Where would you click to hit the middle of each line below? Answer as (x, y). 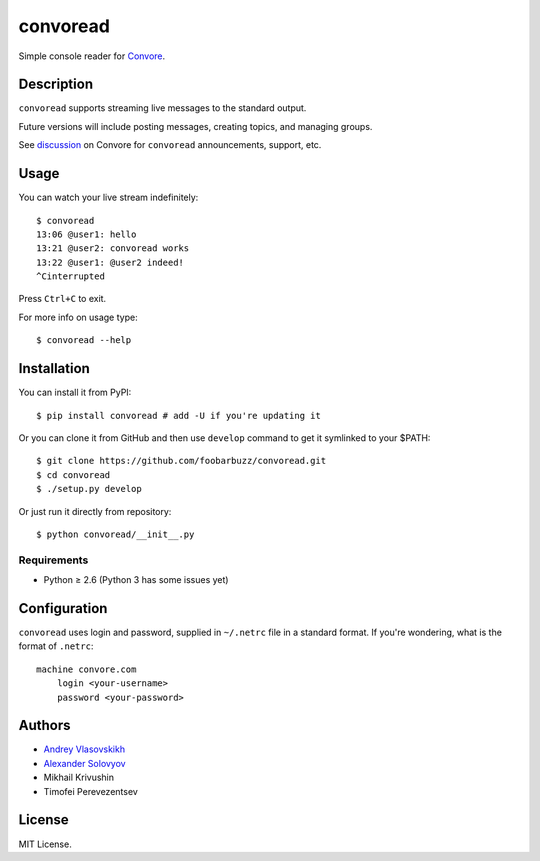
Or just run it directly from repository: (95, 511)
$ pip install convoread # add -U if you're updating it (179, 415)
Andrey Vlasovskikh (84, 749)
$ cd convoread (73, 474)
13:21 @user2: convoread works (113, 248)
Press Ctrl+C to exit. (62, 299)
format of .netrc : (56, 646)
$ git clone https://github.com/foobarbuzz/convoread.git (181, 461)
